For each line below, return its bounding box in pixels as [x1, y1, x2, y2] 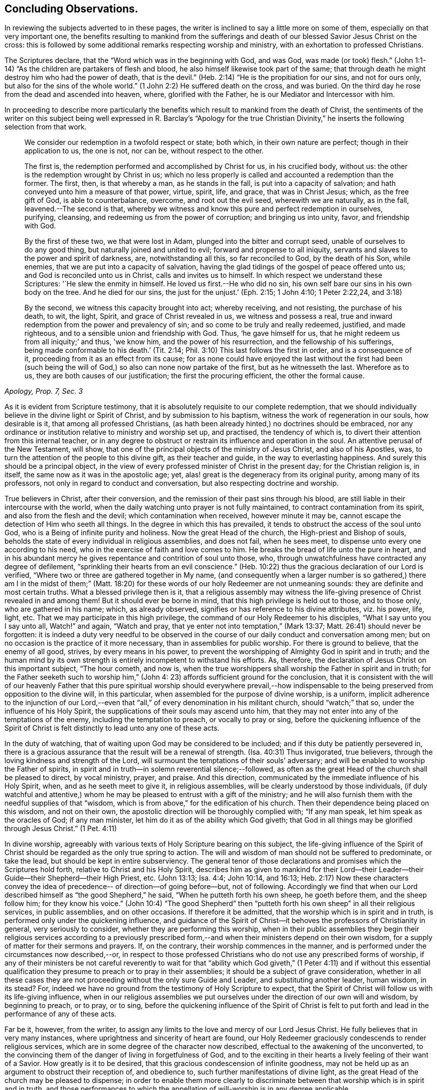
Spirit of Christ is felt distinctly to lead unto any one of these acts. [4, 724, 219, 733]
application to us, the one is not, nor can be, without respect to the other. [24, 146, 264, 155]
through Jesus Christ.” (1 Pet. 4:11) [4, 824, 117, 833]
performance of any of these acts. [4, 1010, 117, 1019]
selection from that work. [4, 122, 87, 131]
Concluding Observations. [4, 2, 139, 15]
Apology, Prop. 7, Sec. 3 [4, 387, 83, 396]
